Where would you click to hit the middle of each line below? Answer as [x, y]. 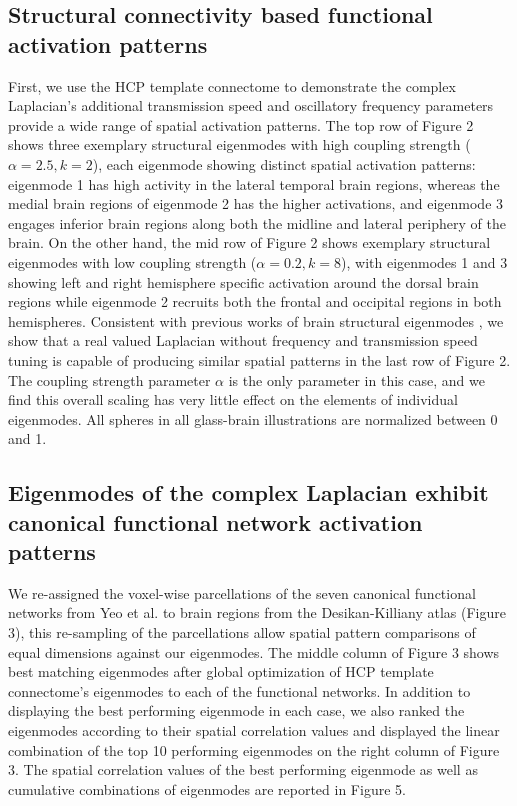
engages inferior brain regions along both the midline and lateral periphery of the [257, 222]
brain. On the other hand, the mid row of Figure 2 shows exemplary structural [249, 242]
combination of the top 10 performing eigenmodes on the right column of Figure [254, 749]
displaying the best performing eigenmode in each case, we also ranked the [236, 710]
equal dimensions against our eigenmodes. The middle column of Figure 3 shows [254, 651]
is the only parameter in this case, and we [356, 379]
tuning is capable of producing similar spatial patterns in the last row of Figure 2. [259, 359]
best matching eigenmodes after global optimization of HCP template [221, 671]
